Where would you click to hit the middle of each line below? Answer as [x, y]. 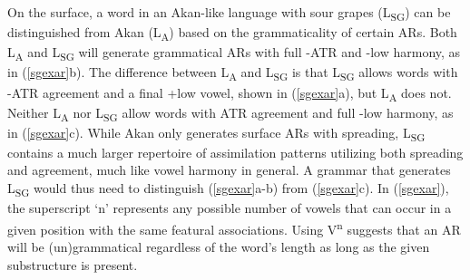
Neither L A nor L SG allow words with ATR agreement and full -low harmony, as [230, 113]
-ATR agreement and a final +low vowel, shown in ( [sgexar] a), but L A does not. [230, 93]
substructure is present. [73, 264]
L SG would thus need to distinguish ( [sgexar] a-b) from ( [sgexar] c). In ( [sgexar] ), [228, 189]
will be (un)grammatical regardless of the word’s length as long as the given [219, 247]
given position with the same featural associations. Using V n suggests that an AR [234, 227]
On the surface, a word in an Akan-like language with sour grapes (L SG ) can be [229, 13]
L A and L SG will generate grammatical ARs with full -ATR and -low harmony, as [234, 53]
